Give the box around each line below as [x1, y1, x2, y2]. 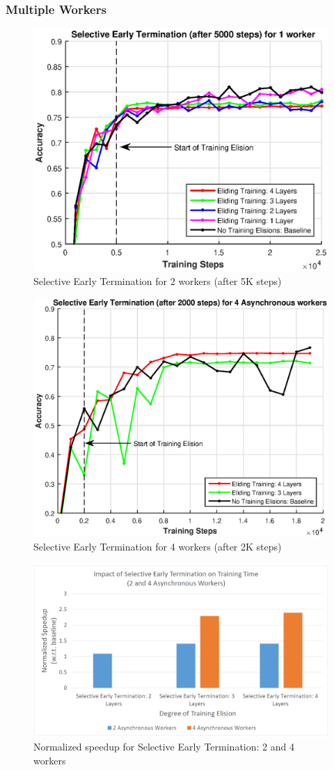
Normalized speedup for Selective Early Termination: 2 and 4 [33, 739, 294, 754]
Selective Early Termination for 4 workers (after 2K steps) [33, 539, 282, 554]
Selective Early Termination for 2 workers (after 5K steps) [33, 273, 282, 288]
